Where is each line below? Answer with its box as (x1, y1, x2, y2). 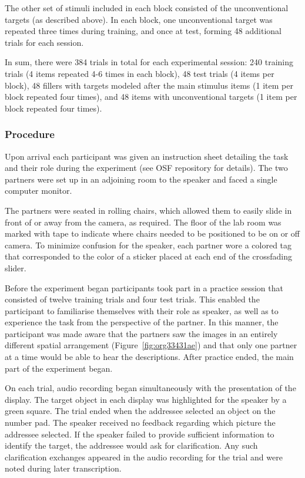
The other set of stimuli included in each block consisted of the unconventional (5, 2, 289, 14)
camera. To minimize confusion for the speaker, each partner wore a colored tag (5, 238, 292, 251)
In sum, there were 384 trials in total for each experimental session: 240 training (5, 56, 293, 68)
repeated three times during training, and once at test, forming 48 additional (5, 25, 281, 37)
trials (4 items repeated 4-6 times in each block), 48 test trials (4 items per (5, 67, 274, 79)
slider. (5, 261, 26, 274)
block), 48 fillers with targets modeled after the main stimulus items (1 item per (5, 79, 293, 91)
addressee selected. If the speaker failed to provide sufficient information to (5, 427, 274, 440)
